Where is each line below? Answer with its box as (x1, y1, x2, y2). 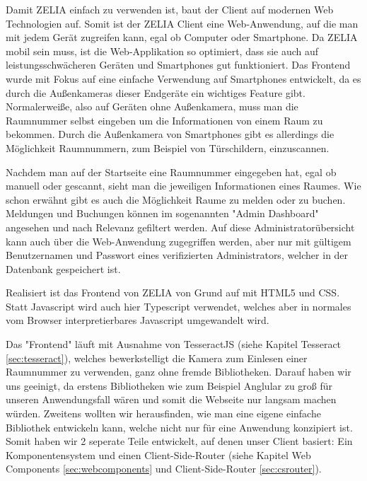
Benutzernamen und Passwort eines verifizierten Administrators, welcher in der (6, 248, 349, 262)
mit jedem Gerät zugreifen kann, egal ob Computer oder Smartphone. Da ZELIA (6, 30, 358, 45)
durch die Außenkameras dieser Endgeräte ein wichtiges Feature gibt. (6, 85, 305, 100)
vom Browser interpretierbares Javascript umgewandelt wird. (6, 313, 269, 328)
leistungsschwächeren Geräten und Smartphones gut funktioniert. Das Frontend (6, 57, 351, 72)
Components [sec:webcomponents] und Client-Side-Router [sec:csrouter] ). (6, 461, 322, 476)
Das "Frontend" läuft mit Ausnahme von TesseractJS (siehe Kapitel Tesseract (6, 337, 342, 352)
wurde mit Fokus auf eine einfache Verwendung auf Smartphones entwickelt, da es (6, 71, 361, 86)
